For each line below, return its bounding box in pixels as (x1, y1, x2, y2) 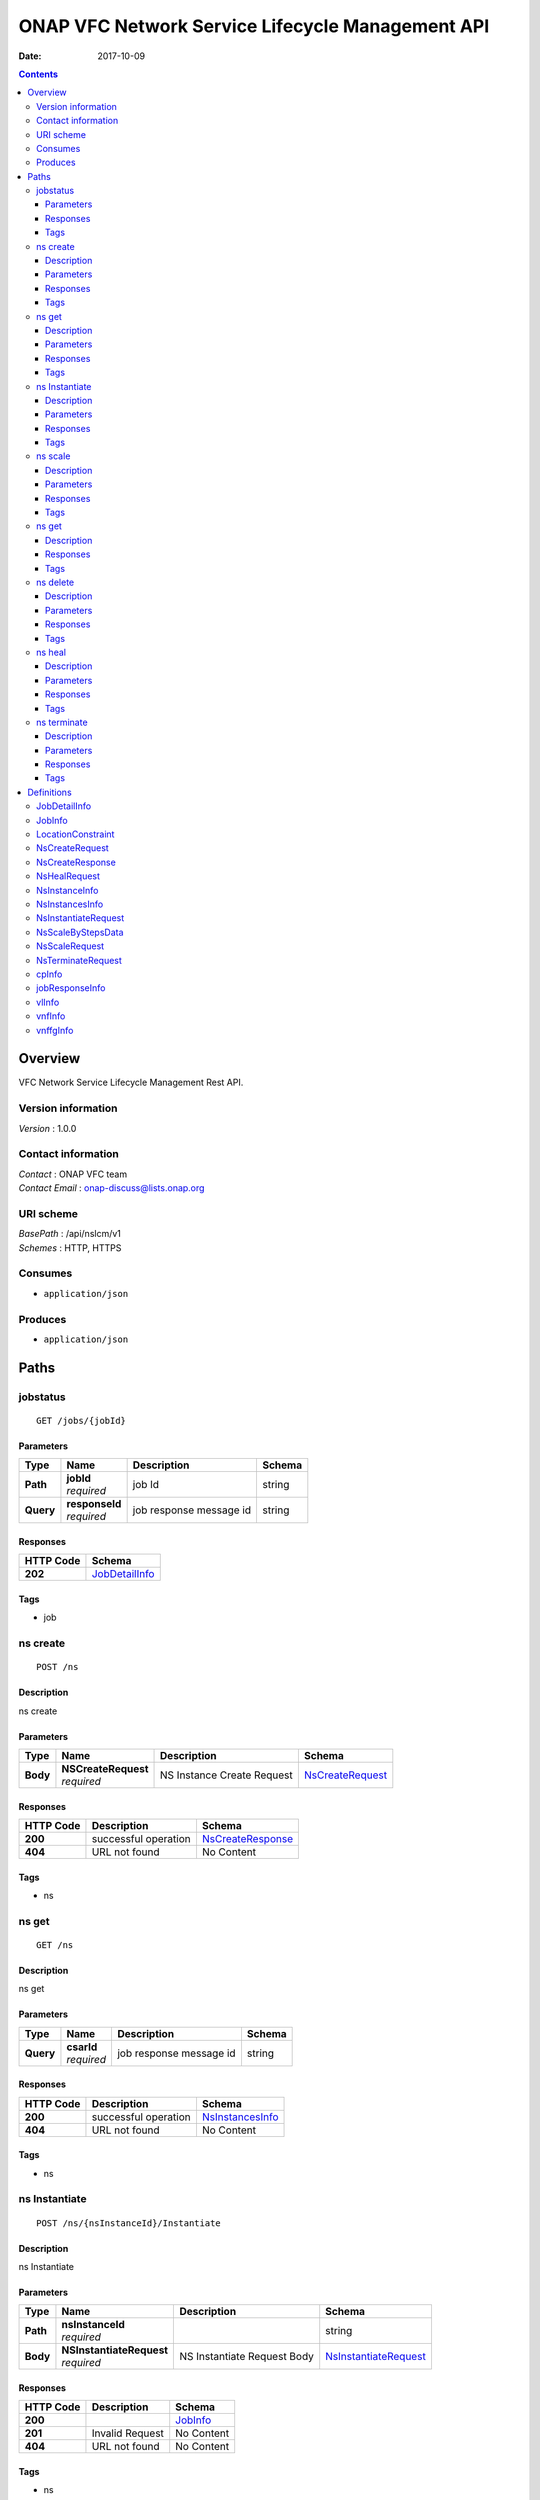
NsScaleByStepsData (36, 926, 124, 938)
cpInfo (36, 968, 63, 980)
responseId (66, 1497, 122, 1511)
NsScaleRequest (36, 940, 105, 952)
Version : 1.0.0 (18, 1122, 77, 1134)
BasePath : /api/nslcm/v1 (18, 1228, 122, 1240)
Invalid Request (91, 2426, 165, 2440)
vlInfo (36, 996, 60, 1008)
